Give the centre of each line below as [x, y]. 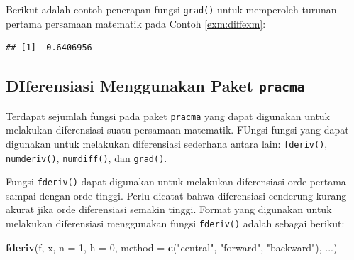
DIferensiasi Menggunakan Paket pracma [155, 86]
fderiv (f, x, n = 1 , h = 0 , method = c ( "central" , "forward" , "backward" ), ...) [172, 247]
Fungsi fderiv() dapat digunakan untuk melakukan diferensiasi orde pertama [176, 182]
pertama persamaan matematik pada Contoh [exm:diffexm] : [136, 23]
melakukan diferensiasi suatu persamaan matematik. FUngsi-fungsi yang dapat [177, 130]
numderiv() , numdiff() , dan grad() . [87, 157]
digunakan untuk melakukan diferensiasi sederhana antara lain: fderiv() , [167, 143]
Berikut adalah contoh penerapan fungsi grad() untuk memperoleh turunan [171, 9]
